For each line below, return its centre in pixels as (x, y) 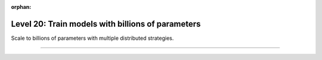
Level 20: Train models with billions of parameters (106, 24)
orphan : (21, 7)
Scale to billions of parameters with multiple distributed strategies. (92, 38)
